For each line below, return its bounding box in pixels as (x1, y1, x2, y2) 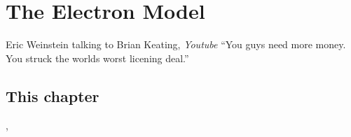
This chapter (6, 85, 99, 106)
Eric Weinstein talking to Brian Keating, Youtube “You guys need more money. (6, 37, 346, 52)
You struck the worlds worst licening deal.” (6, 50, 189, 65)
